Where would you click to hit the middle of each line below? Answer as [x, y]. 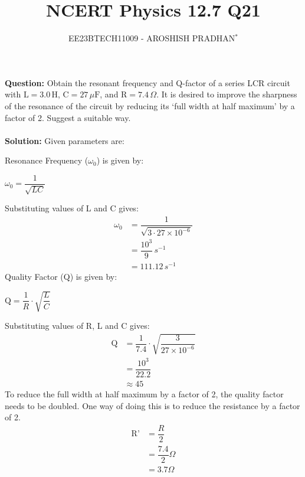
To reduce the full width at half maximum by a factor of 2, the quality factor [144, 394]
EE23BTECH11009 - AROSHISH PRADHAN [152, 38]
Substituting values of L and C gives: [72, 208]
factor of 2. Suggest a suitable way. [68, 117]
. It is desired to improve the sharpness [227, 94]
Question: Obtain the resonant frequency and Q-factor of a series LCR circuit [147, 82]
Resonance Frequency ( [47, 160]
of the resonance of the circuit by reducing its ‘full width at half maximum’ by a [150, 105]
